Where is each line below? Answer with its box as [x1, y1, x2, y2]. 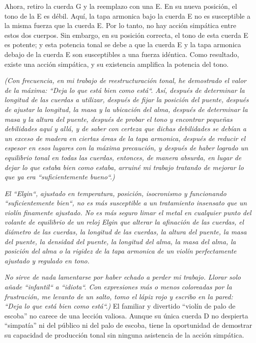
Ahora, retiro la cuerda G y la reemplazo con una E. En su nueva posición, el [4, 1, 237, 11]
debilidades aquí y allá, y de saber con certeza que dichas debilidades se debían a [4, 123, 247, 134]
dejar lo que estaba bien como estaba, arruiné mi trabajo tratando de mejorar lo [4, 162, 244, 172]
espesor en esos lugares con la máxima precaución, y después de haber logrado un [4, 143, 248, 153]
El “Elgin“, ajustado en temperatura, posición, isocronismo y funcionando [4, 188, 227, 198]
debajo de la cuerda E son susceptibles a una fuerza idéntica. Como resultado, [4, 49, 239, 59]
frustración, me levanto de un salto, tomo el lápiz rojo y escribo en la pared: [4, 291, 233, 301]
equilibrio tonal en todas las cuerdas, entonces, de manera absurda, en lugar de [4, 152, 242, 162]
